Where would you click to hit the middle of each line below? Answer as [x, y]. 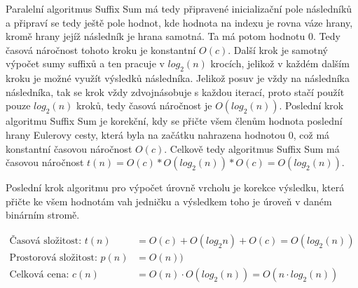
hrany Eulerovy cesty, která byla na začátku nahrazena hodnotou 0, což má [168, 134]
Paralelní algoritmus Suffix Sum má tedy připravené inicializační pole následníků [179, 8]
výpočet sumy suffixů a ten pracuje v [85, 63]
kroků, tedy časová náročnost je [144, 105]
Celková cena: [39, 275]
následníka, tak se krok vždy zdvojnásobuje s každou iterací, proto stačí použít [175, 91]
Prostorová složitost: [53, 258]
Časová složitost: [46, 241]
